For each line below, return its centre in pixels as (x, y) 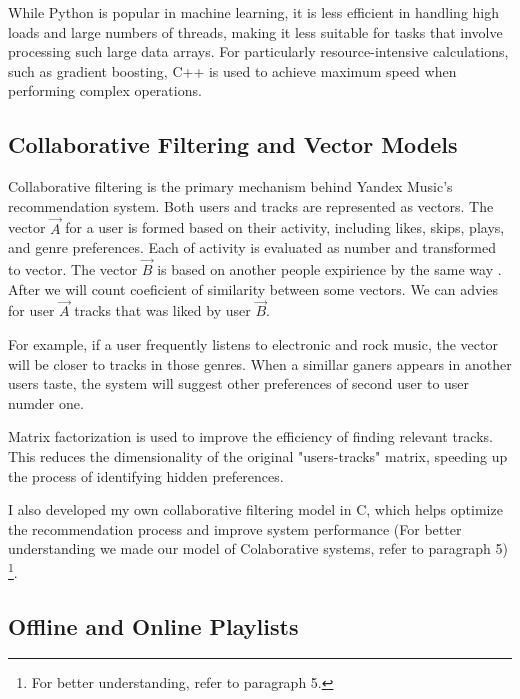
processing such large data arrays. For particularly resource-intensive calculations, (258, 51)
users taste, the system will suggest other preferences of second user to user (239, 383)
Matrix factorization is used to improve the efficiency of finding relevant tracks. (250, 436)
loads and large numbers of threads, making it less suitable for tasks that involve (255, 31)
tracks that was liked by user (162, 310)
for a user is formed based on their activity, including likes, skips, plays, (285, 227)
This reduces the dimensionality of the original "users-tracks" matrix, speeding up (258, 455)
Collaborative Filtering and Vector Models (233, 144)
